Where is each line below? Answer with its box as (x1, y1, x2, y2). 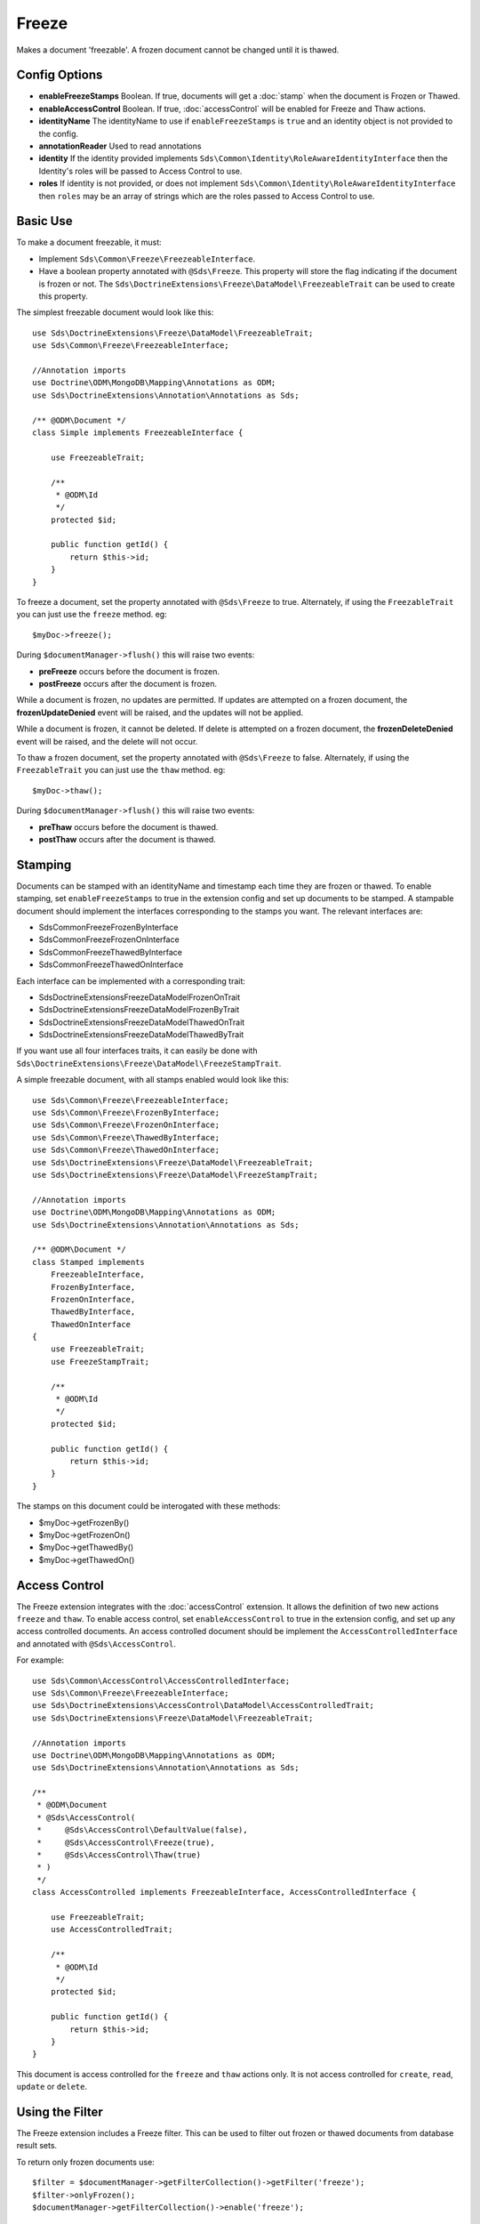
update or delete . (16, 2082, 88, 2092)
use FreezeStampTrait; (50, 1357, 150, 1366)
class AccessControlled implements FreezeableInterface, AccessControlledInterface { (32, 1887, 417, 1898)
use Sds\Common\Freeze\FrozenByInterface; (32, 1108, 220, 1118)
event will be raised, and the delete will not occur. (16, 736, 198, 746)
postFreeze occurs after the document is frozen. (38, 678, 218, 689)
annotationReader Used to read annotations (38, 141, 202, 151)
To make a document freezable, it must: (16, 237, 162, 248)
